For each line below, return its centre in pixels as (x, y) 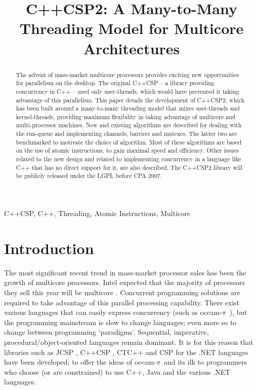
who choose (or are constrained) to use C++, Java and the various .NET (117, 371)
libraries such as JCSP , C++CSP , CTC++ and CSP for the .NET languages (126, 352)
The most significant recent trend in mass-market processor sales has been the (125, 272)
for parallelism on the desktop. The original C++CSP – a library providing (115, 83)
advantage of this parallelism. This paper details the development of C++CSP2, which (130, 100)
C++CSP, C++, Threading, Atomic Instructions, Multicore (97, 213)
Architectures (132, 48)
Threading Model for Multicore (132, 28)
